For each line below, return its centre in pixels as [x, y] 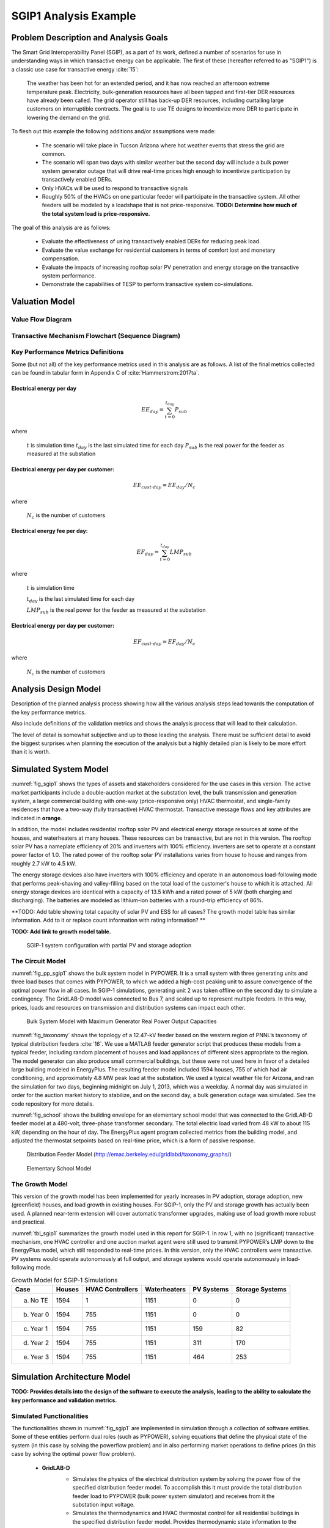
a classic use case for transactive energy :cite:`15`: [75, 69]
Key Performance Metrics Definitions [68, 352]
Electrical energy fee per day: [50, 531]
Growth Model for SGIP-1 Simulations [64, 1280]
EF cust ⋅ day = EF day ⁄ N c [164, 642]
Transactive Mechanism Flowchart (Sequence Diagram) [96, 336]
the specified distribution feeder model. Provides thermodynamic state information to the [184, 1521]
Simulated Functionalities [50, 1416]
